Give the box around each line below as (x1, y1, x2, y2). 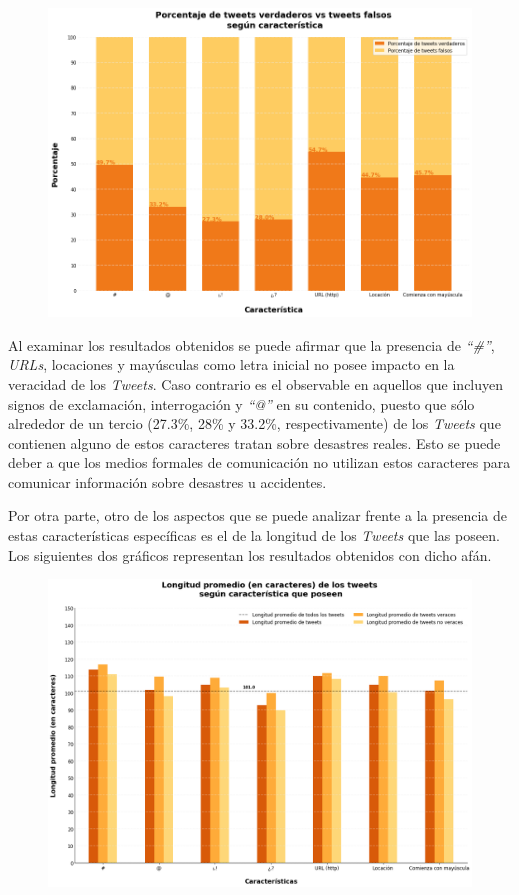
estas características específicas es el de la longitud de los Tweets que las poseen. (8, 525, 500, 546)
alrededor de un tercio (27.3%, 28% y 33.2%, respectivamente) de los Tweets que (8, 413, 501, 434)
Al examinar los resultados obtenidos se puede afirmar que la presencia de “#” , (8, 334, 495, 355)
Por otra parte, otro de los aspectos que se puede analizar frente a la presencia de (8, 505, 507, 526)
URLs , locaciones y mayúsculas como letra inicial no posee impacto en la (8, 354, 455, 375)
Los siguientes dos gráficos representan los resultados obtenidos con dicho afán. (8, 544, 492, 565)
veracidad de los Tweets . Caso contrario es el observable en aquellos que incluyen (8, 373, 504, 394)
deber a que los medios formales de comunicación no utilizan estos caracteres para (8, 452, 511, 473)
